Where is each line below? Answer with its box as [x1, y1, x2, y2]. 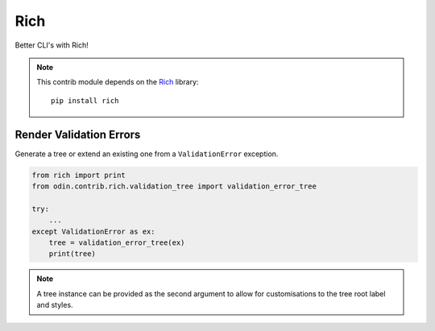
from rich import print [31, 170, 126, 180]
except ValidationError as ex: [31, 226, 156, 236]
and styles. [36, 300, 73, 310]
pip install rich [51, 96, 119, 105]
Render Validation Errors [14, 127, 141, 141]
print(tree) [48, 250, 97, 259]
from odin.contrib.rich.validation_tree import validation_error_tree [31, 182, 317, 191]
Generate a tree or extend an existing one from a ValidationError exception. [14, 149, 279, 159]
